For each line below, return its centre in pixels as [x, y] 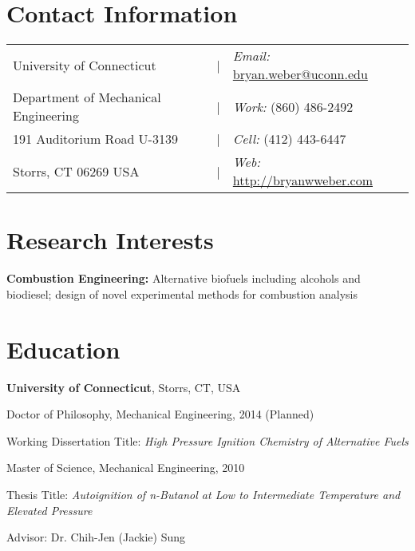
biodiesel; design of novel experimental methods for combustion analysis [182, 293]
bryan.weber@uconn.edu [300, 74]
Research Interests [110, 240]
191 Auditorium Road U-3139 [95, 139]
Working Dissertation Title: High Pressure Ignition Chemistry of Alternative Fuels [207, 440]
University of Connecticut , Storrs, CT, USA [124, 387]
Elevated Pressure [49, 510]
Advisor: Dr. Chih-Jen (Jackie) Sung [96, 537]
